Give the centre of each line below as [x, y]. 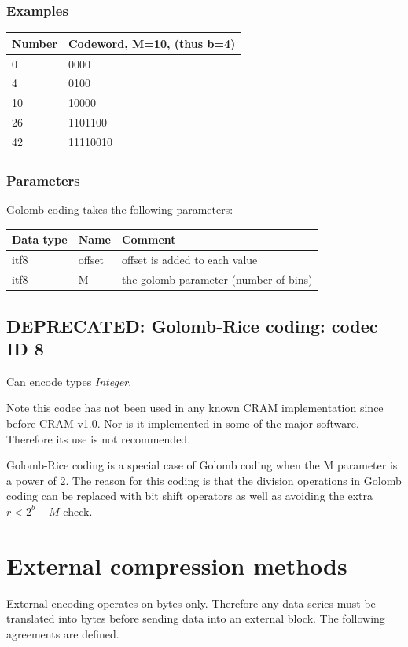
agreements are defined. [63, 633]
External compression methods [177, 565]
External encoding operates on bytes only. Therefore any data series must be [191, 603]
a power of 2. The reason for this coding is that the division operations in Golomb [204, 480]
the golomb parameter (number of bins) [217, 279]
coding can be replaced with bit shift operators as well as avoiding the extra [189, 496]
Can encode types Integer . [69, 381]
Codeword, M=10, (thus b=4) [152, 43]
